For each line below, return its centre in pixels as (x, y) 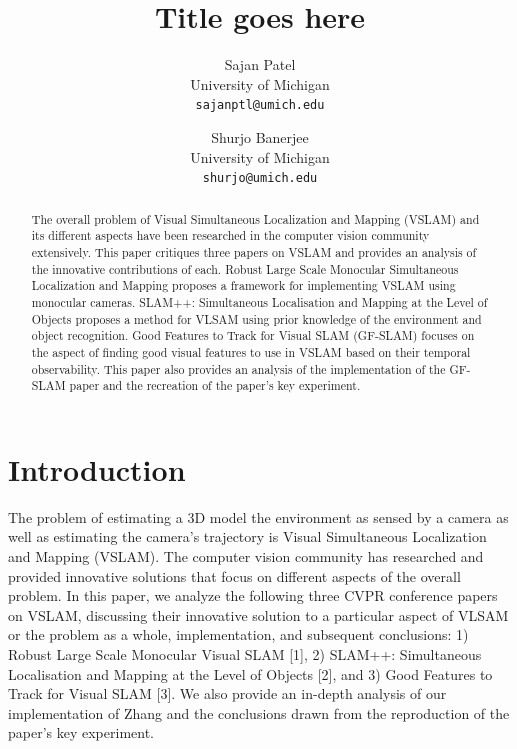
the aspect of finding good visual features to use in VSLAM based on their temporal (251, 351)
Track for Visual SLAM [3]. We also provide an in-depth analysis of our (227, 693)
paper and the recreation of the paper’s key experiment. (215, 385)
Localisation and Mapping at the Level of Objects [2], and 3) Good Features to (250, 673)
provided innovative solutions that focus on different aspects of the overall (234, 575)
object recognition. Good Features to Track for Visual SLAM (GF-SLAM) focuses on (253, 335)
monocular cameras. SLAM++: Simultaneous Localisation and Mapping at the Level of (259, 301)
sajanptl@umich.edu (260, 105)
